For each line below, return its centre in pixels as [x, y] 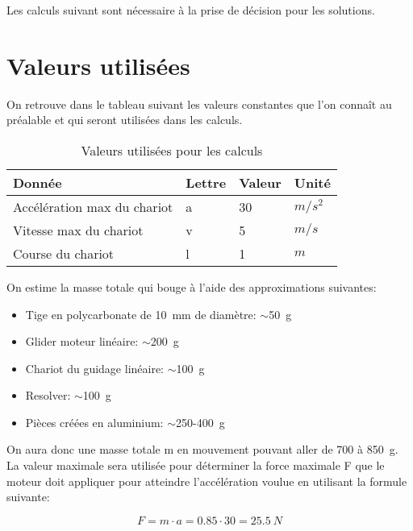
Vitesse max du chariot [78, 230]
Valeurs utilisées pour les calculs [172, 150]
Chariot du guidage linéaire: [95, 368]
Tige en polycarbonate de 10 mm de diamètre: [141, 314]
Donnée [38, 182]
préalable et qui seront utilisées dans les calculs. [125, 120]
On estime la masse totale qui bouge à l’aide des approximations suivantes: [192, 286]
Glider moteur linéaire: [82, 341]
